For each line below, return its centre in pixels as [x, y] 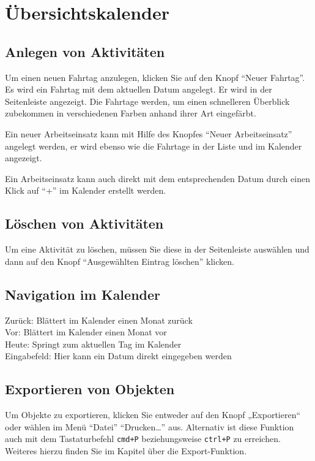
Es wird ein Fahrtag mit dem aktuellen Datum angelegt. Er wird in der [139, 89]
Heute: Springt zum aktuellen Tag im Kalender [93, 344]
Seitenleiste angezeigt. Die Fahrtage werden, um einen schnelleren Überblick [147, 101]
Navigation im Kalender [83, 294]
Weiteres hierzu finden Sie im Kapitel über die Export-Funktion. [126, 450]
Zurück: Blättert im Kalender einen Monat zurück [99, 320]
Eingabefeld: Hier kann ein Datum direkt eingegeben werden [118, 356]
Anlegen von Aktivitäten [85, 51]
